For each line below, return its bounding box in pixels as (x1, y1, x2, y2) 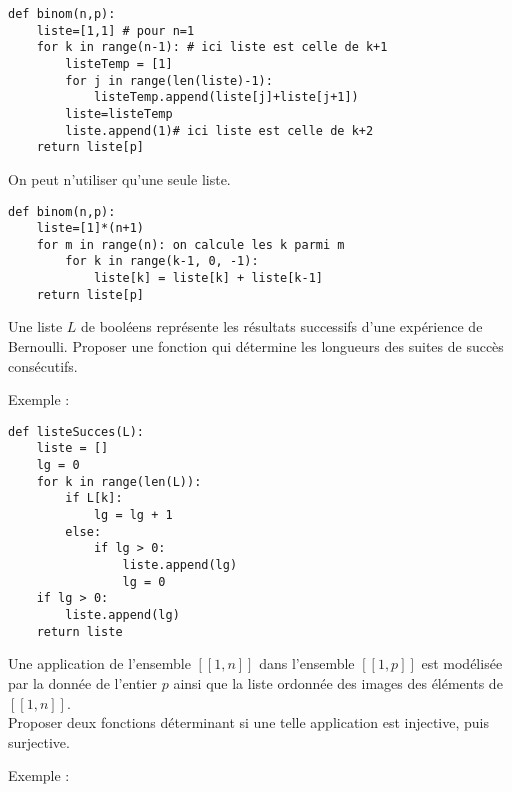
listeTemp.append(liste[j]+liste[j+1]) (93, 90, 359, 105)
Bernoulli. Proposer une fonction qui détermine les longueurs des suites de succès (8, 336, 504, 357)
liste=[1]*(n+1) (36, 221, 145, 236)
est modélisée (421, 653, 503, 674)
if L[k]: (65, 491, 123, 506)
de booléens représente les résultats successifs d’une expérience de (81, 316, 483, 337)
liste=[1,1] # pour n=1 (36, 23, 195, 38)
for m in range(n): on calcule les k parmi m (36, 237, 345, 252)
